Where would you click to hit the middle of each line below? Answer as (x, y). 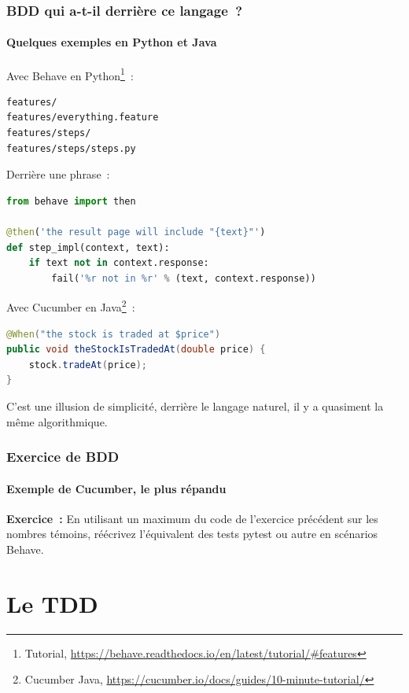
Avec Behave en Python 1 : (70, 74)
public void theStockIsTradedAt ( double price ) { (136, 350)
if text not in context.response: (119, 263)
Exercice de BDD (63, 457)
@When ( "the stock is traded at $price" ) (114, 334)
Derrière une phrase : (58, 174)
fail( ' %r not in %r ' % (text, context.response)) (184, 278)
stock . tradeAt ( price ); (88, 365)
